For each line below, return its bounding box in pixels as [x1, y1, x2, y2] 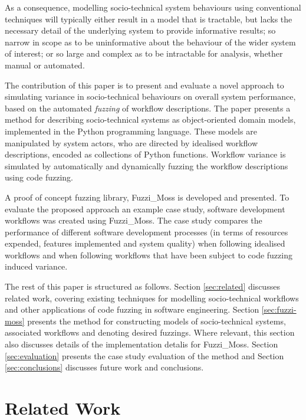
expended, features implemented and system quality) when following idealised [5, 237, 285, 250]
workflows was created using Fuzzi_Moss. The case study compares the [5, 214, 262, 227]
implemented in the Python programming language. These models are [5, 124, 257, 137]
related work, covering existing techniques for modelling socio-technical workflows [5, 291, 299, 304]
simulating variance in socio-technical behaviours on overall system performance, [5, 90, 296, 103]
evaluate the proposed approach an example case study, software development [5, 202, 285, 215]
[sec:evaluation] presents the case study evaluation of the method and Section [5, 349, 284, 362]
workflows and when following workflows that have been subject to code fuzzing [5, 248, 292, 261]
